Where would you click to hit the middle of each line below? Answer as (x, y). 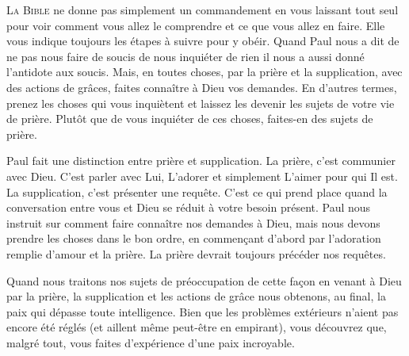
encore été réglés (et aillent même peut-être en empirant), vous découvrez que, (197, 327)
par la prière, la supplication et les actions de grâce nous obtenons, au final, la (196, 296)
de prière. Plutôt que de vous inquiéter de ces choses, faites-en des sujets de (190, 119)
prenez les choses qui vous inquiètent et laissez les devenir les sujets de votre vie (201, 103)
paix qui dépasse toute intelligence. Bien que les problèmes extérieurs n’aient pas (203, 311)
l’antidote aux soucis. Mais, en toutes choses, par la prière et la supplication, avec (204, 72)
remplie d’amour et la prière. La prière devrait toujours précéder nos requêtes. (196, 253)
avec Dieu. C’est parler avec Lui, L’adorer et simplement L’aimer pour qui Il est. (202, 176)
